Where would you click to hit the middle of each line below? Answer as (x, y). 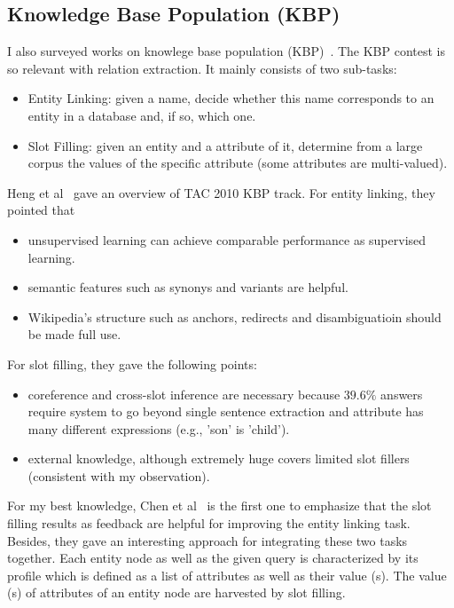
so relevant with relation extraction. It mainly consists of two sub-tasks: (202, 68)
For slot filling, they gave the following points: (132, 363)
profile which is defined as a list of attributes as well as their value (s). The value (227, 575)
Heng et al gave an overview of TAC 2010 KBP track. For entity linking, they (221, 192)
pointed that (41, 210)
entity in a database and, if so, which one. (142, 115)
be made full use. (74, 334)
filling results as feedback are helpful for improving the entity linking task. (209, 523)
